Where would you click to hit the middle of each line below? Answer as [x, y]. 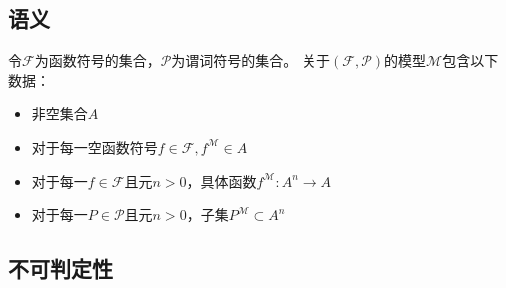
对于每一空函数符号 [94, 146]
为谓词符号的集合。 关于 [251, 60]
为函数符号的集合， [97, 60]
